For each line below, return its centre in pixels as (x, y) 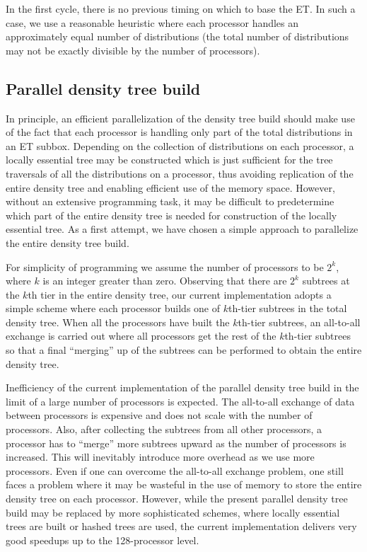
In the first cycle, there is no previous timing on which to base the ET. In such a (181, 8)
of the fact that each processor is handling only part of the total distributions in (179, 132)
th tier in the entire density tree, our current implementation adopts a (180, 294)
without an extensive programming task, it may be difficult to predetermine (170, 201)
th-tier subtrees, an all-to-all (299, 322)
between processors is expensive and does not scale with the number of (159, 415)
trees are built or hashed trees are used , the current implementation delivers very (181, 526)
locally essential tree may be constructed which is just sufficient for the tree (169, 160)
